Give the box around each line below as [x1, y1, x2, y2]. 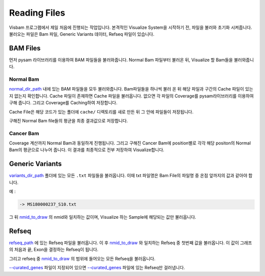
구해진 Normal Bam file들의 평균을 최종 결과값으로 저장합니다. [9, 117, 128, 123]
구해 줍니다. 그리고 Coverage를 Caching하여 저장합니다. [9, 100, 118, 106]
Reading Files [9, 7, 66, 18]
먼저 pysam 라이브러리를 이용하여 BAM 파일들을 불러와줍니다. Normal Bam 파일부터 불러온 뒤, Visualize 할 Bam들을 [9, 57, 233, 63]
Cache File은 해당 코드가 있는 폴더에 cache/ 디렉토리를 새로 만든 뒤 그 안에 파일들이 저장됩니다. [9, 109, 194, 115]
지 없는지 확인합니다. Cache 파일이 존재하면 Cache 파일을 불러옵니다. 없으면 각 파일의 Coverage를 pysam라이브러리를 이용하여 [9, 93, 254, 99]
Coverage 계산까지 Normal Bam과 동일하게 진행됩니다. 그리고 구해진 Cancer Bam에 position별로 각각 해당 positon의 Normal [9, 140, 251, 146]
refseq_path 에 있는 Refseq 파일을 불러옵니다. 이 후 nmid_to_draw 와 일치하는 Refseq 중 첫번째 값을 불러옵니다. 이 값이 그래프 [9, 240, 252, 246]
